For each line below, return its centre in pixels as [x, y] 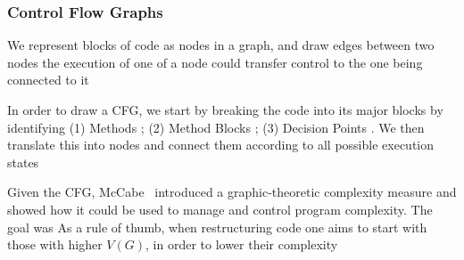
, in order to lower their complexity [242, 244]
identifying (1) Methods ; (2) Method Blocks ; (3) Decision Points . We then [216, 127]
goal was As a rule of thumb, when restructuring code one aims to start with [217, 227]
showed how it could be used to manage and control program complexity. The [220, 209]
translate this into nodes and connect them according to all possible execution [221, 145]
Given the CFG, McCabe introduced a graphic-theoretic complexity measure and [232, 192]
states [23, 162]
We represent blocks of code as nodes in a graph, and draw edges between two [221, 45]
